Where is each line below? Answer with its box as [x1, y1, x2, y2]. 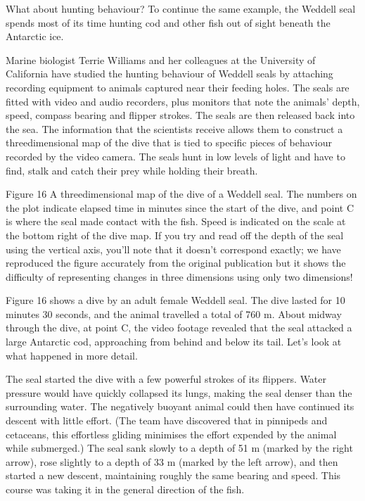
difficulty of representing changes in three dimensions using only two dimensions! [6, 269, 353, 284]
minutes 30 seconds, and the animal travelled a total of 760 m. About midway [6, 306, 342, 321]
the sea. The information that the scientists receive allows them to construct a [6, 121, 343, 136]
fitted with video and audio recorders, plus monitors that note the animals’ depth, [6, 94, 360, 108]
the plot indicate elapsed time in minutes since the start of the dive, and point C [6, 200, 354, 215]
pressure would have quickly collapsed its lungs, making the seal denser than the [6, 385, 352, 400]
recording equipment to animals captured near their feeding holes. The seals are [6, 80, 350, 94]
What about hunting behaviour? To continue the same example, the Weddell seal [6, 1, 356, 15]
